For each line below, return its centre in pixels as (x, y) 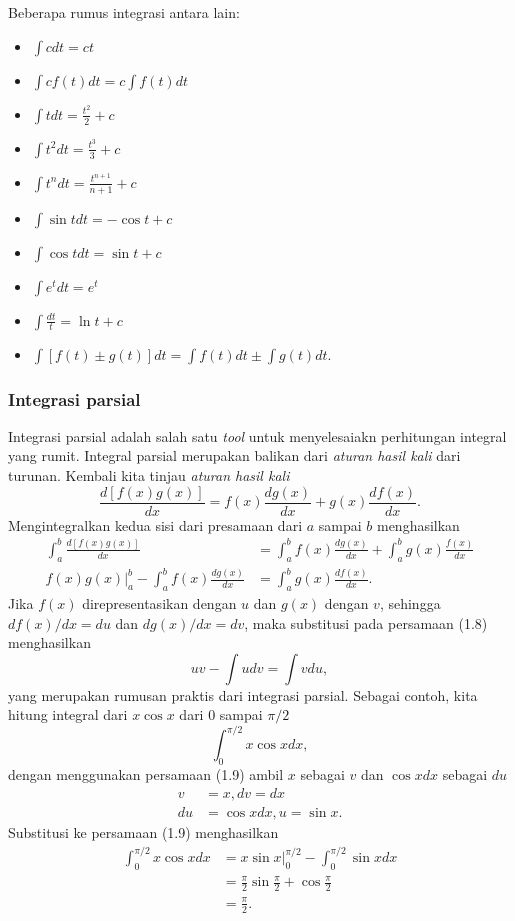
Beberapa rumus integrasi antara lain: (124, 12)
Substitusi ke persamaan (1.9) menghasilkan (143, 831)
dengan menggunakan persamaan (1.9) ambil (146, 774)
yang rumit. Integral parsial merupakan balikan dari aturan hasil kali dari (234, 455)
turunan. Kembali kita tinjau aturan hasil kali (149, 475)
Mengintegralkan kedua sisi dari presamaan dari (155, 524)
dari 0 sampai (221, 714)
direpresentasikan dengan (159, 602)
